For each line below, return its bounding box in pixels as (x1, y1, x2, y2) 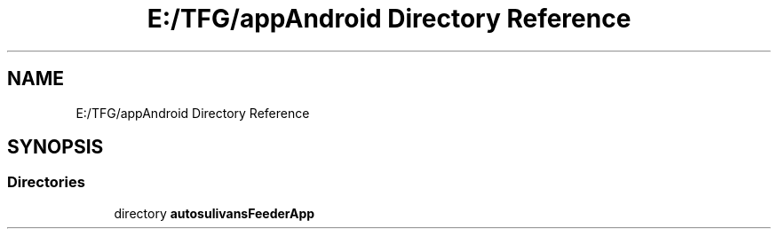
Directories (7, 173, 85, 192)
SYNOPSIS (7, 136, 104, 159)
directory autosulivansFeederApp (114, 205, 315, 221)
